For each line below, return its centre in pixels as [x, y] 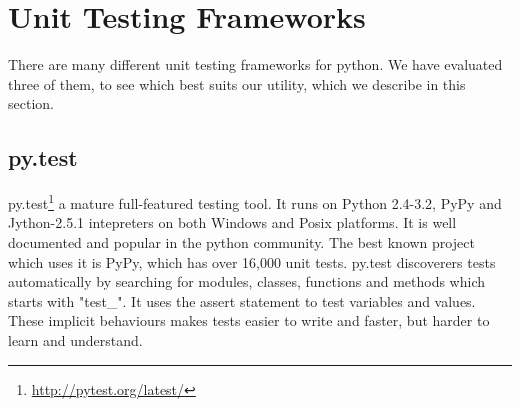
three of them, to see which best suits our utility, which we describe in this [237, 83]
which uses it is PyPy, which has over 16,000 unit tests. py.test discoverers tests [252, 261]
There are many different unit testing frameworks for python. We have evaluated [255, 64]
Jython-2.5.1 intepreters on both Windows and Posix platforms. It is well [232, 222]
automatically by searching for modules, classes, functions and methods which [247, 281]
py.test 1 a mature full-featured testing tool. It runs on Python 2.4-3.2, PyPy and [255, 201]
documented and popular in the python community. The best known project [241, 241]
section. [31, 103]
